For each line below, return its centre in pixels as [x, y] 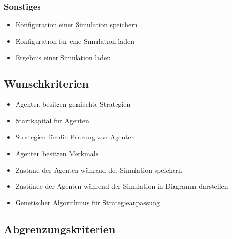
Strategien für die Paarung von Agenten [75, 137]
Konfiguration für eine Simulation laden [75, 41]
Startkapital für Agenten [52, 120]
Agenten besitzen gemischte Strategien [73, 104]
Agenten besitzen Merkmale [57, 153]
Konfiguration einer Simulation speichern [77, 25]
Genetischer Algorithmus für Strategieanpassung [87, 202]
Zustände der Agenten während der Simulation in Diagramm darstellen [122, 186]
